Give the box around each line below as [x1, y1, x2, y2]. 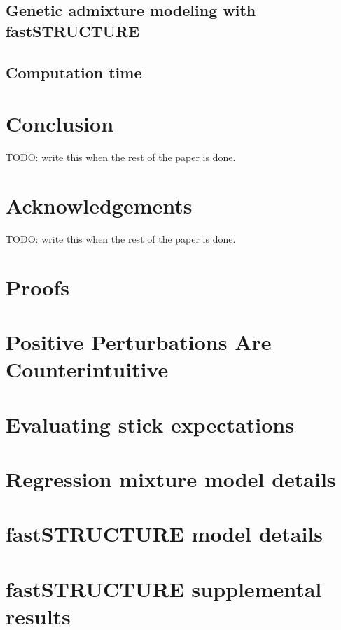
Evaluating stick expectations [6, 409, 294, 438]
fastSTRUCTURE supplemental [6, 574, 322, 603]
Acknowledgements [6, 190, 193, 219]
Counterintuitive [6, 355, 169, 384]
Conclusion [6, 109, 114, 138]
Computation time [6, 61, 142, 83]
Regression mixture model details [6, 464, 336, 493]
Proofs [6, 272, 69, 301]
